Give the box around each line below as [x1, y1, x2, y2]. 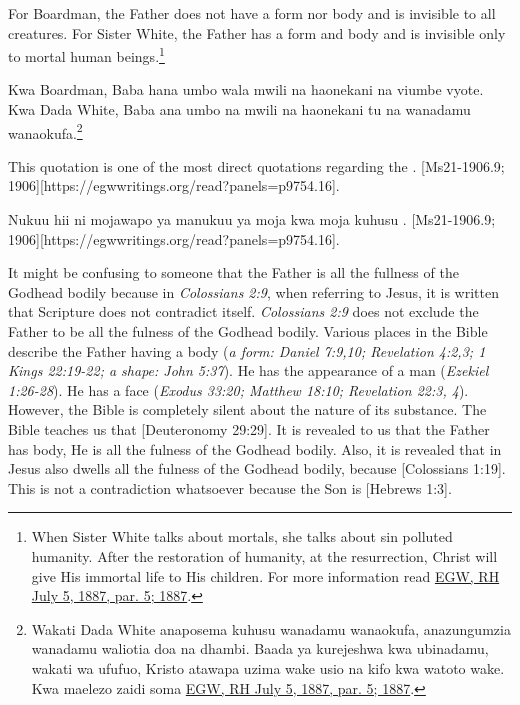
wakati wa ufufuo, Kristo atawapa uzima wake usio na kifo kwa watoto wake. [31, 657, 505, 678]
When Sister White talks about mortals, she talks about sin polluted [31, 526, 453, 547]
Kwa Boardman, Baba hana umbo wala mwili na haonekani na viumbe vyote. [8, 79, 484, 100]
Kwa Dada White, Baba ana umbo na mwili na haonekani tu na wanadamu [8, 99, 471, 120]
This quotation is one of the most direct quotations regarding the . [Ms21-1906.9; [8, 155, 505, 176]
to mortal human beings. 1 [8, 43, 165, 66]
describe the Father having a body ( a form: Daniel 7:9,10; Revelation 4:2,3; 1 [8, 340, 486, 361]
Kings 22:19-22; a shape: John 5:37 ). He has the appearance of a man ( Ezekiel [8, 360, 489, 381]
